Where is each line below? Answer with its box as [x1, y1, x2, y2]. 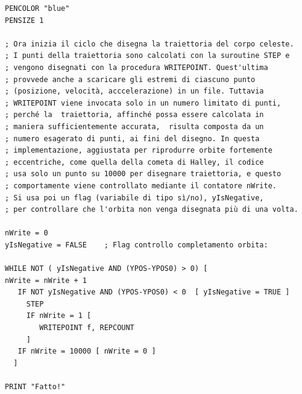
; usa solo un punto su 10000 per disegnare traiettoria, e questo [5, 170, 282, 179]
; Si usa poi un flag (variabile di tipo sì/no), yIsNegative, [5, 193, 264, 202]
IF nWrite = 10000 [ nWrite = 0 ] [17, 347, 156, 356]
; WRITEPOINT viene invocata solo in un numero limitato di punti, [5, 98, 282, 107]
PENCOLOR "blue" [5, 4, 70, 13]
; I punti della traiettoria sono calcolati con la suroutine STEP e [5, 51, 290, 60]
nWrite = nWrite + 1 [5, 276, 87, 285]
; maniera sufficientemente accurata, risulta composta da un [5, 122, 264, 131]
